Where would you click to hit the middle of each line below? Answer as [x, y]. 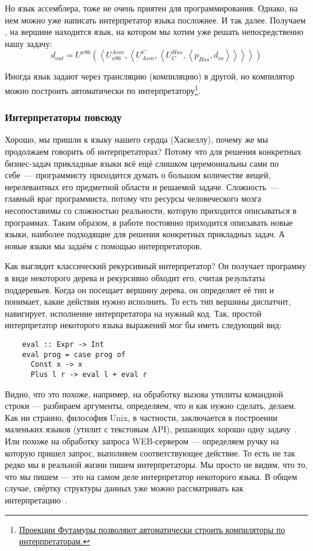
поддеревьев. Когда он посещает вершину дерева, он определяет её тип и [140, 289]
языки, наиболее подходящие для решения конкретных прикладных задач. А [145, 234]
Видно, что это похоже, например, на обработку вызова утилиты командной [144, 394]
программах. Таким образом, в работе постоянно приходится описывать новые [149, 222]
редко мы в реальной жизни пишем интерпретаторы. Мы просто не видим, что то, [156, 465]
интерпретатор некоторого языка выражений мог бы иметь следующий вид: [143, 325]
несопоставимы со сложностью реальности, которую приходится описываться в [151, 210]
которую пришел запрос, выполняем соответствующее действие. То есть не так [150, 453]
